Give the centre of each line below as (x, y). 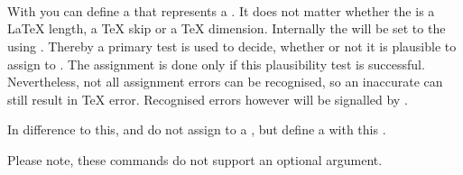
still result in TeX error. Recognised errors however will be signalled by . (208, 99)
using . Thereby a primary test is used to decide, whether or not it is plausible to (232, 46)
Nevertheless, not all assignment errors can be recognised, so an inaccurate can (225, 82)
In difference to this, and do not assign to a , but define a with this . (197, 129)
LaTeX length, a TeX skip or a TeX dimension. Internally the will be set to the (227, 28)
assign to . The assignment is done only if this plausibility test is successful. (216, 64)
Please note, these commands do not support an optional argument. (195, 159)
